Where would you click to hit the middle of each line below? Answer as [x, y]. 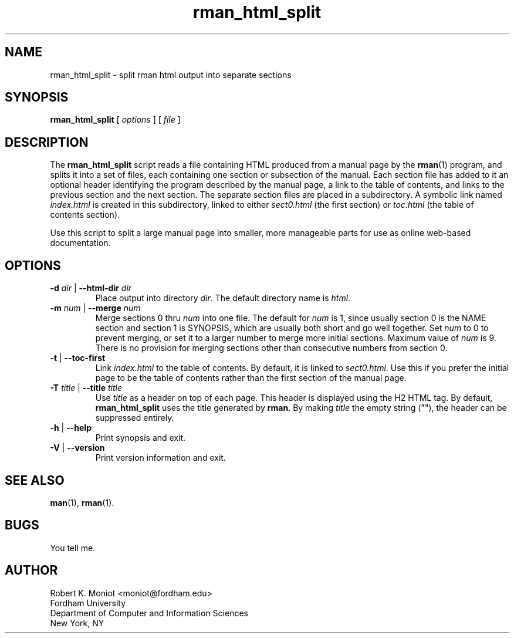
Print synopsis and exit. [141, 438]
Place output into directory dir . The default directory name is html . [223, 298]
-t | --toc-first [78, 358]
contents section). [85, 215]
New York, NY [77, 623]
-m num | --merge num [95, 308]
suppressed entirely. [135, 418]
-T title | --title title [86, 388]
